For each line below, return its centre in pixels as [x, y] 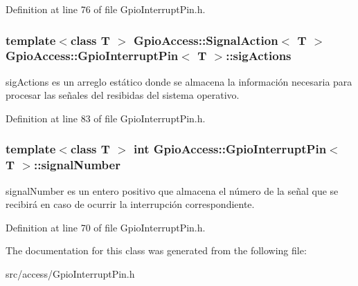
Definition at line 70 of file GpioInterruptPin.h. [106, 227]
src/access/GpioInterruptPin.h [70, 274]
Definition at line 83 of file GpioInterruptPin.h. [106, 118]
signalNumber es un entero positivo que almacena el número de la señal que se [172, 190]
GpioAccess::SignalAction [206, 40]
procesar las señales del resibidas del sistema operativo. [123, 95]
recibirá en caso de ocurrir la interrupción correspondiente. [130, 204]
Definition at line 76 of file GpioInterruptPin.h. [106, 9]
